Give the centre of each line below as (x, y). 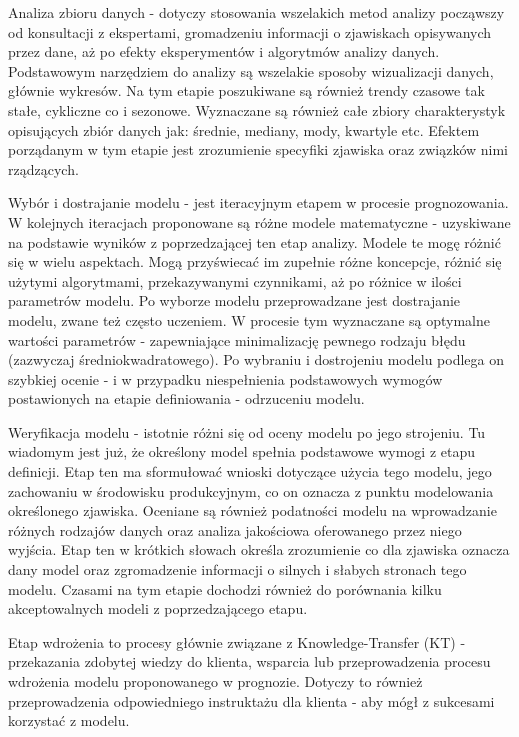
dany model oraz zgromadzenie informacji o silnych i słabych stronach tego (237, 569)
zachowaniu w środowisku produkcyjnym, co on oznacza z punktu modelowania (251, 490)
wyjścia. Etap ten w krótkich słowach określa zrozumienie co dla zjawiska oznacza (259, 549)
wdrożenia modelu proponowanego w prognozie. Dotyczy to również (215, 681)
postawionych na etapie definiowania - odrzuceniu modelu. (186, 398)
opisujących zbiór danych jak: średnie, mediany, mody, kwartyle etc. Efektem (244, 129)
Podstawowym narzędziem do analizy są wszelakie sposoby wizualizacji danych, (251, 70)
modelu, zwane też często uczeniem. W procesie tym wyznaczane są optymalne (249, 319)
